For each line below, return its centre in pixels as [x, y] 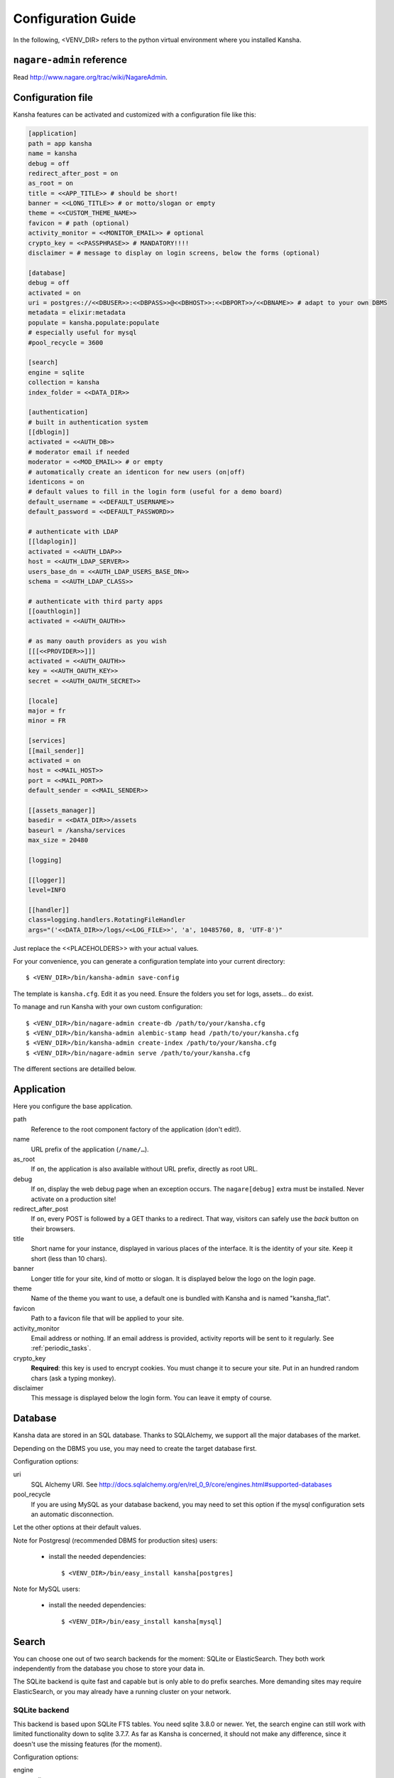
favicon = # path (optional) [79, 223]
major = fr [47, 711]
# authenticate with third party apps [95, 601]
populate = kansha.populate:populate [94, 323]
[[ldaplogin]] [53, 542]
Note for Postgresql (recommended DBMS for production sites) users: [115, 1540]
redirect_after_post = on [73, 173]
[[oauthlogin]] [54, 611]
